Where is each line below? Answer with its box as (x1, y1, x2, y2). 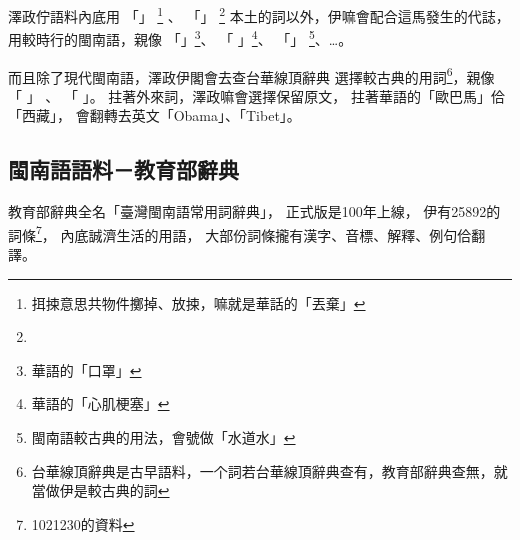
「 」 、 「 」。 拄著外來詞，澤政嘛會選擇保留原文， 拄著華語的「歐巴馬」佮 (8, 85, 505, 106)
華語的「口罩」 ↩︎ (31, 359, 142, 380)
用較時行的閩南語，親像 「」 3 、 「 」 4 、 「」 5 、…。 (8, 26, 353, 49)
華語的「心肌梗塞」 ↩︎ (31, 393, 170, 414)
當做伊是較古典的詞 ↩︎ (31, 480, 170, 501)
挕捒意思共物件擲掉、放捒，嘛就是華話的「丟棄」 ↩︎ (31, 292, 366, 313)
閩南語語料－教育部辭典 (8, 154, 239, 185)
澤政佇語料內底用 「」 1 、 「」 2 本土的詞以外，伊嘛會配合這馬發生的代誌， (8, 3, 510, 26)
